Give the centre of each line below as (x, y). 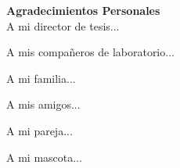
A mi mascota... (44, 157)
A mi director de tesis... (63, 25)
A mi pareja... (40, 130)
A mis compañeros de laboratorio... (90, 52)
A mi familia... (41, 78)
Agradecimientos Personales (83, 10)
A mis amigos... (43, 104)
